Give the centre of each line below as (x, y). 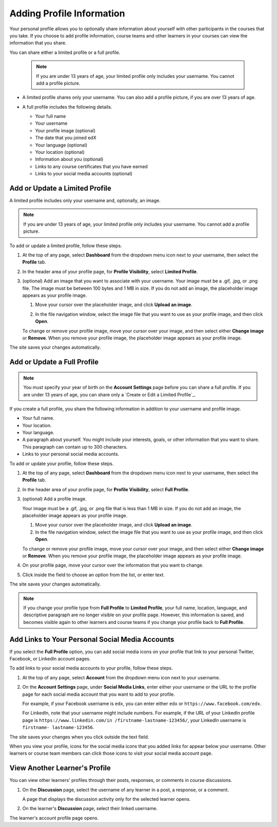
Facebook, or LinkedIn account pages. (50, 658)
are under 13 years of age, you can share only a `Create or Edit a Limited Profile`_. (110, 394)
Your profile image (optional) (65, 130)
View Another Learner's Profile (60, 768)
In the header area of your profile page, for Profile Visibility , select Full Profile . (106, 489)
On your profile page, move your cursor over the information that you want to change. (113, 565)
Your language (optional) (61, 145)
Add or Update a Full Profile (54, 362)
